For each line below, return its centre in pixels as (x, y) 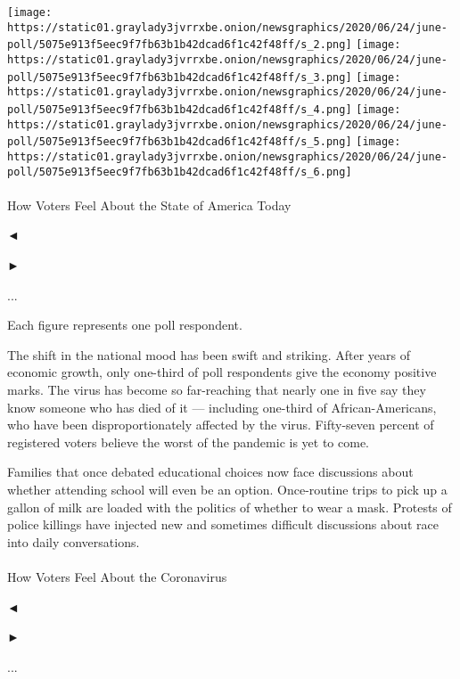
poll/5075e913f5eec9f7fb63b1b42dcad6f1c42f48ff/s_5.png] (180, 142)
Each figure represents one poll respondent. (125, 325)
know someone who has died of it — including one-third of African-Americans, (222, 407)
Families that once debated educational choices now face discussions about (210, 472)
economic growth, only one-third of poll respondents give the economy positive (222, 372)
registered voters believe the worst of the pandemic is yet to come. (188, 442)
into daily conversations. (74, 541)
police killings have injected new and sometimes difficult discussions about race (223, 524)
